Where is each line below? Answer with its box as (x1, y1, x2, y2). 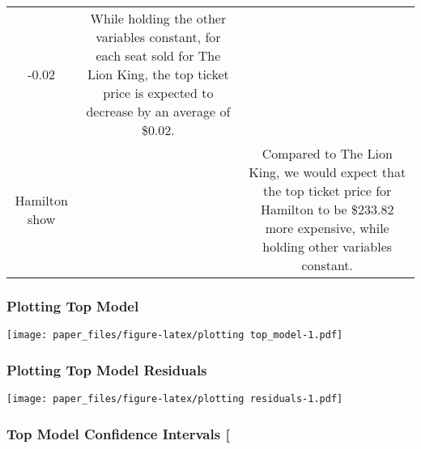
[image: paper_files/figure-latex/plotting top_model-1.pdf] (6, 329, 343, 341)
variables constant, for (96, 28, 221, 46)
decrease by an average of (86, 102, 231, 121)
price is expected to (103, 83, 214, 102)
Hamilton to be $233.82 (260, 200, 394, 218)
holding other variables (262, 237, 393, 256)
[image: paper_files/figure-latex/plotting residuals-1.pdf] (6, 393, 343, 405)
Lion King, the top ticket (87, 65, 229, 83)
